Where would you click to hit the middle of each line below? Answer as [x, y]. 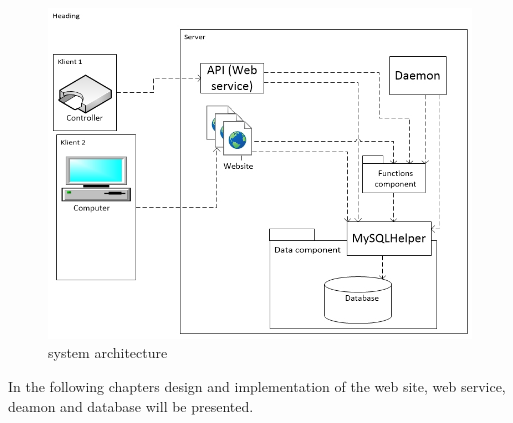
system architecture [108, 352]
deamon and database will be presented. [131, 405]
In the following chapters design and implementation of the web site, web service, [257, 386]
